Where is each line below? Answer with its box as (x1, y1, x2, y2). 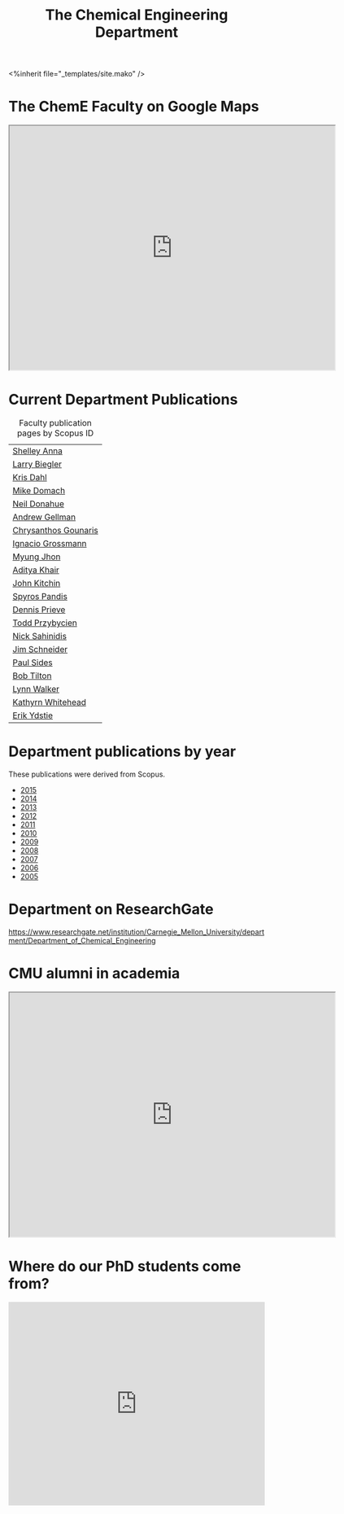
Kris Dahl (12, 472, 47, 484)
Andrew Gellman (12, 511, 76, 523)
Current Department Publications (8, 391, 238, 409)
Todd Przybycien (12, 617, 77, 628)
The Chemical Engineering (45, 6, 229, 24)
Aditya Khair (12, 564, 59, 575)
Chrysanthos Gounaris (12, 525, 99, 536)
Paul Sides (12, 657, 53, 668)
